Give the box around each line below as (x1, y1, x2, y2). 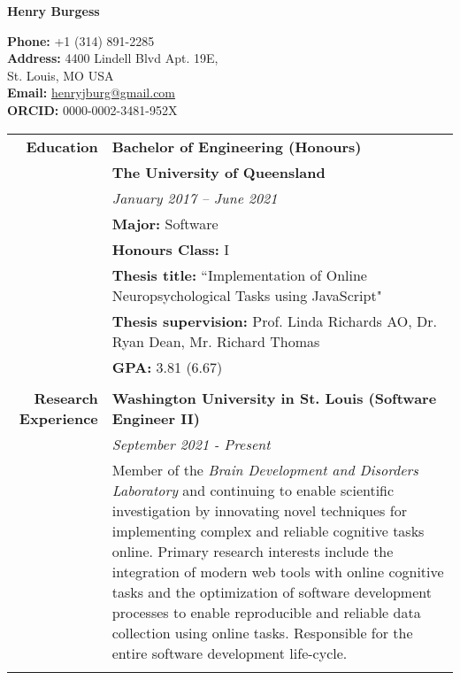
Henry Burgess (7, 2, 100, 19)
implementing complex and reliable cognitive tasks (111, 520, 425, 541)
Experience (19, 407, 98, 429)
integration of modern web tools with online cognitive (111, 560, 444, 582)
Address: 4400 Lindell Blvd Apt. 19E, (7, 49, 218, 67)
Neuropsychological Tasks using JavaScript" (111, 284, 382, 305)
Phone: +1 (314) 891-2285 (7, 31, 155, 50)
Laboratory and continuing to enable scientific (111, 479, 395, 500)
